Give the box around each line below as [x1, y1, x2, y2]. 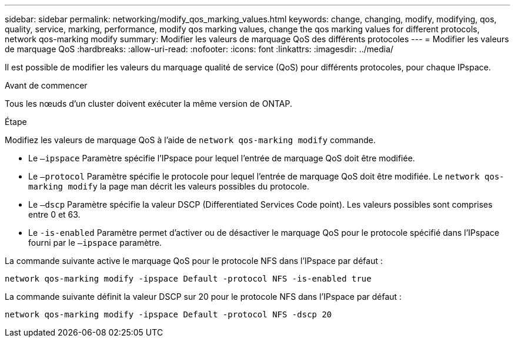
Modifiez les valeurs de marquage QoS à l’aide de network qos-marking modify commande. [5, 135, 376, 145]
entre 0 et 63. [28, 209, 81, 219]
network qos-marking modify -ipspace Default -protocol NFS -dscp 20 [5, 310, 332, 319]
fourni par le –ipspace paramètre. [28, 238, 162, 248]
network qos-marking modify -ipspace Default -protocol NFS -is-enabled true [5, 274, 372, 283]
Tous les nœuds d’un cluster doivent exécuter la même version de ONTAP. [5, 99, 292, 109]
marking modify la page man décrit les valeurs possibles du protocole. [28, 181, 309, 191]
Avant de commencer [5, 80, 88, 90]
